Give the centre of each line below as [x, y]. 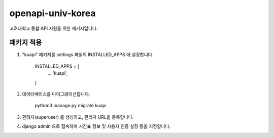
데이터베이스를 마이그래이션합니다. [56, 94]
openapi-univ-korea [53, 13]
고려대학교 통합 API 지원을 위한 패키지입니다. [54, 28]
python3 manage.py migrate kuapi [71, 106]
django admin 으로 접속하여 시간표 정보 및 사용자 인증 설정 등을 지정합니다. [96, 126]
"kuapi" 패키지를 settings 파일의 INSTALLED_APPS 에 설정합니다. [88, 55]
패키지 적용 [26, 43]
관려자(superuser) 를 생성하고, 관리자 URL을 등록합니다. [78, 117]
